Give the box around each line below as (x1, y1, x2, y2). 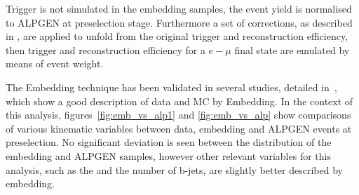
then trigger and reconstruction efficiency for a (6, 42, 205, 57)
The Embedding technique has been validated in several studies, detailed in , (6, 79, 337, 94)
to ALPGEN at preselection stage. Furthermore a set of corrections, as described (6, 15, 353, 29)
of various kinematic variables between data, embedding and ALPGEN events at (6, 121, 352, 135)
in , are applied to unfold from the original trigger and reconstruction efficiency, (6, 29, 348, 43)
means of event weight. (6, 56, 104, 71)
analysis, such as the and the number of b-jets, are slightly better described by (6, 162, 343, 177)
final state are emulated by (234, 42, 350, 57)
